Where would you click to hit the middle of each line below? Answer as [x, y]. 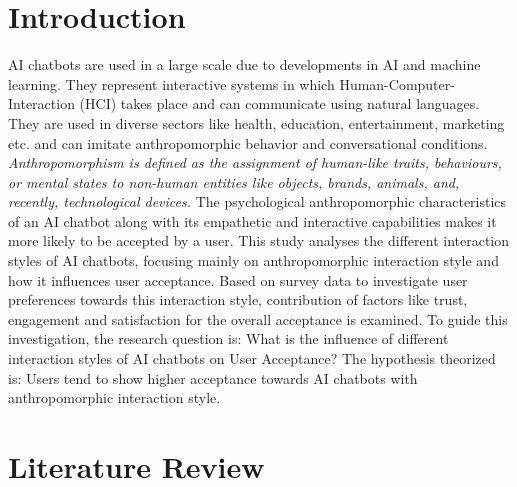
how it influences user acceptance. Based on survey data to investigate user [238, 279]
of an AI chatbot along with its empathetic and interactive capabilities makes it [252, 220]
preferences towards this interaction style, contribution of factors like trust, [238, 299]
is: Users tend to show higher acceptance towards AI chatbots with [213, 377]
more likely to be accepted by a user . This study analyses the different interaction [259, 240]
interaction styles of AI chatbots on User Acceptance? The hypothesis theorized [252, 358]
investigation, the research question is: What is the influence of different [228, 338]
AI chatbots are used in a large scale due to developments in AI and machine [244, 64]
